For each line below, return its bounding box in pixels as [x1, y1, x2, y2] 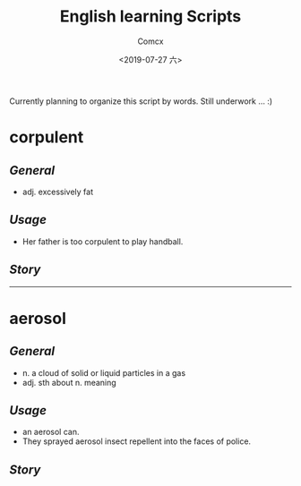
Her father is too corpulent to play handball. [21, 235, 184, 247]
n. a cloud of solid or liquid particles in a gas [21, 367, 186, 378]
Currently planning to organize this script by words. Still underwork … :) [9, 96, 273, 107]
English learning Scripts [59, 6, 242, 27]
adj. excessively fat [21, 186, 94, 197]
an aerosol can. [21, 427, 80, 438]
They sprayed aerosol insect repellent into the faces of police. [21, 436, 252, 447]
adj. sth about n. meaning [21, 377, 116, 388]
